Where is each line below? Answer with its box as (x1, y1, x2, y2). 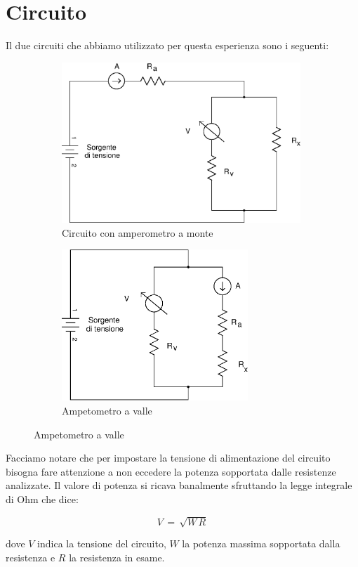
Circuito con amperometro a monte (62, 225, 213, 240)
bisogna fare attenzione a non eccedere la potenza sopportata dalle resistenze (6, 464, 336, 478)
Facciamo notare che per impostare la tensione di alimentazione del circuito (6, 450, 331, 465)
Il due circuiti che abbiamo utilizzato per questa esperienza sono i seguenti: (6, 38, 329, 53)
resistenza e (6, 549, 55, 564)
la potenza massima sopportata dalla (182, 536, 340, 551)
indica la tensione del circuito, (37, 536, 166, 551)
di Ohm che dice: (6, 491, 79, 506)
